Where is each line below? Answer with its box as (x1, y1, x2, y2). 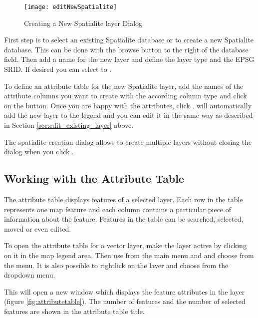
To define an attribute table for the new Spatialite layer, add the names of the (4, 80, 244, 91)
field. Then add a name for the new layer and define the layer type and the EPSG (4, 54, 255, 64)
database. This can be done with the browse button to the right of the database (4, 44, 249, 54)
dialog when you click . (4, 146, 74, 157)
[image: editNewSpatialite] (24, 3, 117, 10)
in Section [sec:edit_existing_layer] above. (4, 120, 134, 130)
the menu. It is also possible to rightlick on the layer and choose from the (4, 260, 229, 270)
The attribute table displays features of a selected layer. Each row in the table (4, 194, 243, 204)
